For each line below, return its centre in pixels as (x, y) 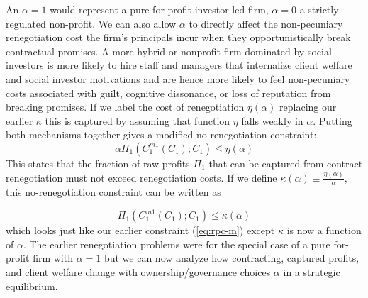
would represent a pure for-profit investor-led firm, (159, 9)
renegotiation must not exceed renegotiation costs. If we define (141, 177)
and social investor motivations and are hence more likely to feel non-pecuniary (178, 78)
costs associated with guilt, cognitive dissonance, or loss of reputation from (168, 93)
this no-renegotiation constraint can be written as (113, 191)
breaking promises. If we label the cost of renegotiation (125, 107)
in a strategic (312, 272)
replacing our (308, 107)
